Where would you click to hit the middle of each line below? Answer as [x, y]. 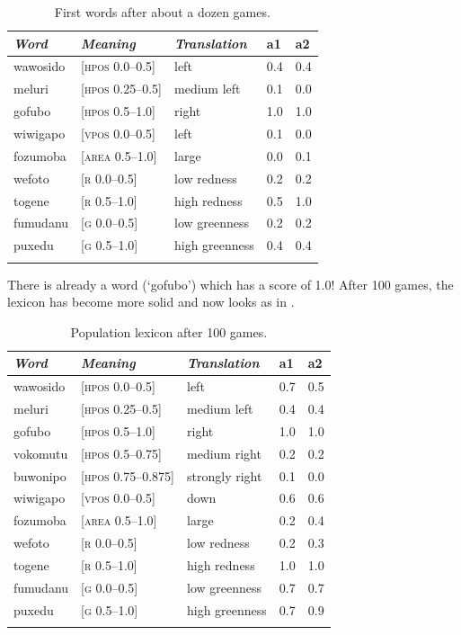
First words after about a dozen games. [162, 12]
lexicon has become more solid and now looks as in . [151, 302]
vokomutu [41, 453]
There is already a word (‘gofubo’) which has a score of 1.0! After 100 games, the [230, 284]
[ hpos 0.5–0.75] [121, 453]
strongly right [225, 475]
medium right [224, 453]
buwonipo [40, 475]
